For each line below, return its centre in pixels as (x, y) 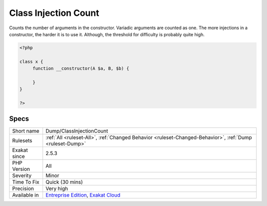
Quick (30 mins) (64, 182)
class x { (31, 61)
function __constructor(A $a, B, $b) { (81, 69)
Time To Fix (26, 182)
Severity (22, 175)
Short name (26, 131)
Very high (57, 188)
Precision (23, 188)
